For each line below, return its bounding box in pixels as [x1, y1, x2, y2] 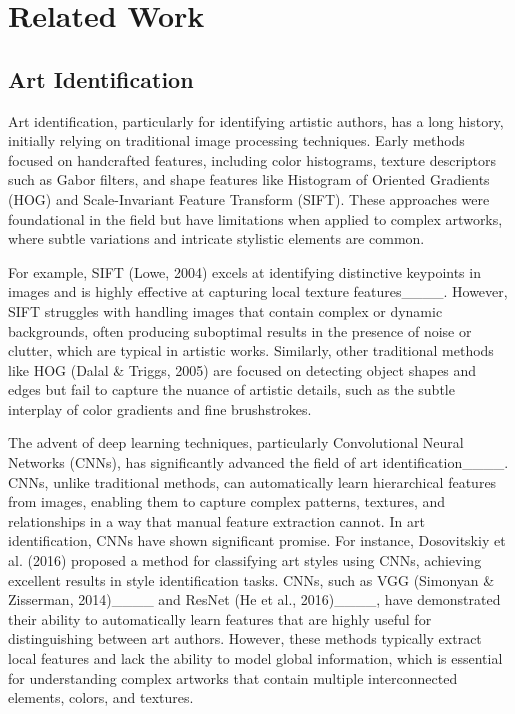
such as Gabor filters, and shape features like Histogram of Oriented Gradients [8, 169, 490, 190]
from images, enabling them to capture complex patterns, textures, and [8, 491, 446, 512]
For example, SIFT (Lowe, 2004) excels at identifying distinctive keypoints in [8, 261, 481, 282]
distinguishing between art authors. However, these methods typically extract [8, 628, 482, 649]
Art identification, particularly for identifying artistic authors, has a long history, [8, 110, 504, 131]
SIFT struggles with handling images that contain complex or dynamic [8, 300, 443, 321]
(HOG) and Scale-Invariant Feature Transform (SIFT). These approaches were [8, 188, 490, 209]
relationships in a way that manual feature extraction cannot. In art [8, 510, 425, 531]
